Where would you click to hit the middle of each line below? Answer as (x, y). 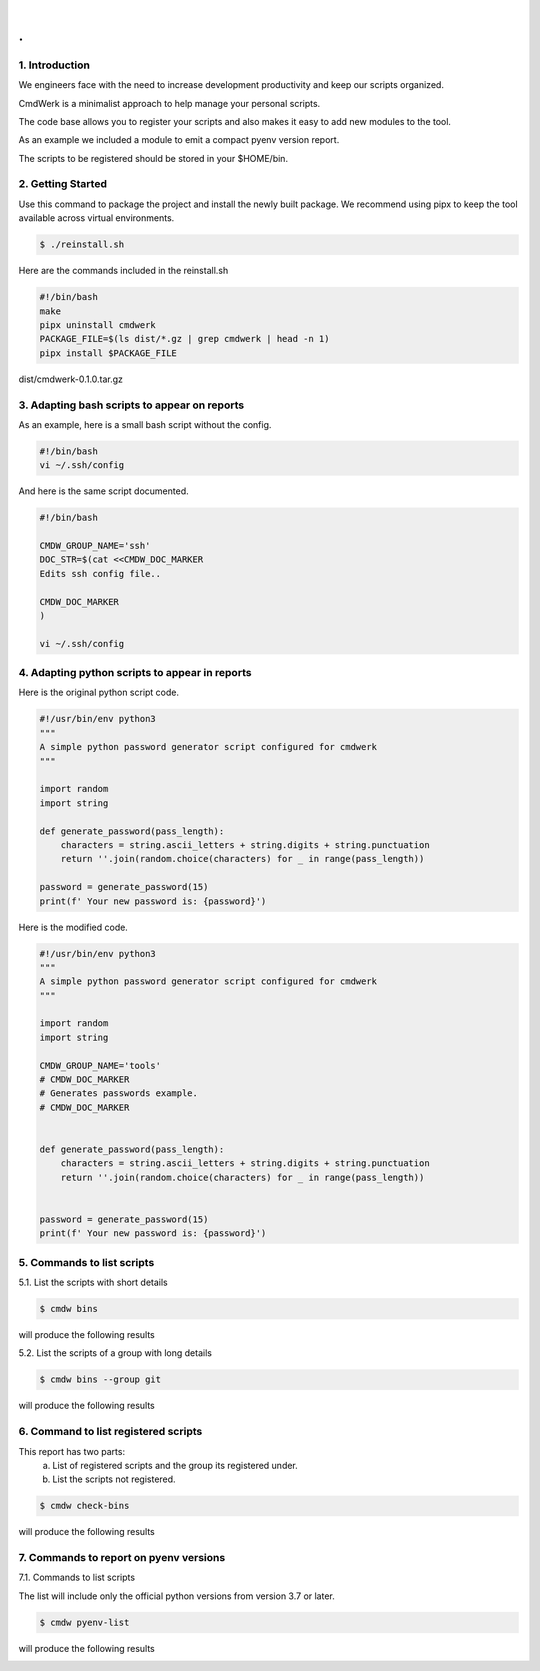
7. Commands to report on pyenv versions (122, 1558)
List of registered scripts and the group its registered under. (175, 1465)
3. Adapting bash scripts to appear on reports (131, 405)
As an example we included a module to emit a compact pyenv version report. (179, 140)
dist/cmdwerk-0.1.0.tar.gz (71, 379)
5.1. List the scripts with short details (93, 1282)
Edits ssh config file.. (100, 573)
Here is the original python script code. (99, 692)
